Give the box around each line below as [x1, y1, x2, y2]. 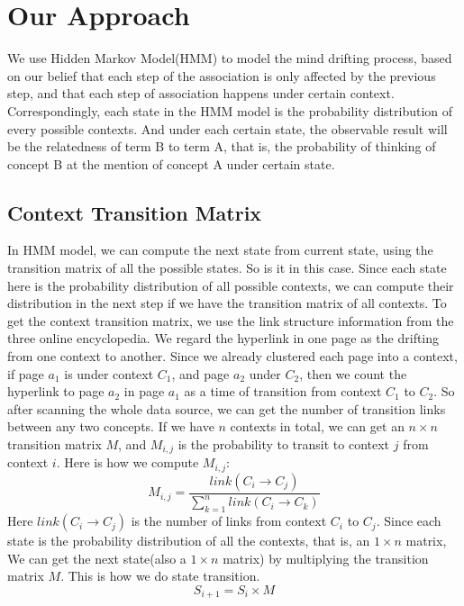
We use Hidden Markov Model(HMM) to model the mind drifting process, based [7, 49, 452, 68]
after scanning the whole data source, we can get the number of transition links [7, 399, 446, 418]
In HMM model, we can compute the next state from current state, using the [7, 240, 433, 259]
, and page [171, 364, 230, 383]
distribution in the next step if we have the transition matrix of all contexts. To [7, 294, 447, 312]
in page [123, 382, 165, 401]
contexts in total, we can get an [230, 417, 405, 436]
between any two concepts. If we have [7, 417, 214, 436]
